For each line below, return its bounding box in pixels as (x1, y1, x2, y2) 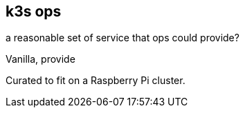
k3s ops (6, 3, 62, 20)
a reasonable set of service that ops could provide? (6, 32, 239, 44)
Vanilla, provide (6, 53, 75, 65)
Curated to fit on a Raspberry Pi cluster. (6, 74, 185, 87)
